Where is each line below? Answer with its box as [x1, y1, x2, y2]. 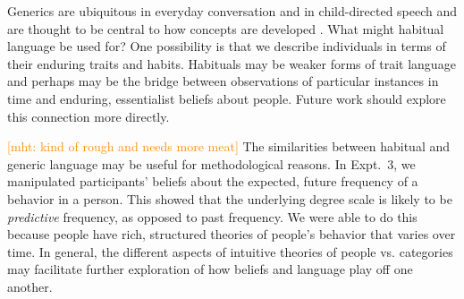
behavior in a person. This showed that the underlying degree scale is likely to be [7, 189, 452, 208]
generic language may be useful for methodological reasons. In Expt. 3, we [7, 154, 416, 173]
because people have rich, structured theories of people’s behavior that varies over [7, 225, 456, 243]
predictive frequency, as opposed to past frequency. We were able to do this [7, 207, 418, 226]
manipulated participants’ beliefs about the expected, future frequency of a [7, 172, 418, 191]
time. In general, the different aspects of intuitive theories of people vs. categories [7, 242, 453, 261]
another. [7, 277, 53, 295]
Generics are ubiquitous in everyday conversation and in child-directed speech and [7, 2, 458, 20]
